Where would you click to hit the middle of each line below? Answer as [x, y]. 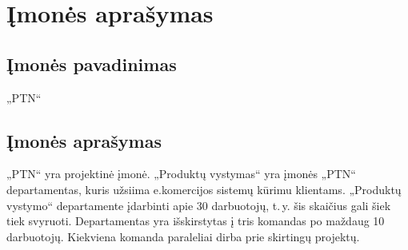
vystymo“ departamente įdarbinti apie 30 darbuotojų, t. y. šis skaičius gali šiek [199, 205]
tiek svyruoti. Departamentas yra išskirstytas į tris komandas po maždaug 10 [196, 221]
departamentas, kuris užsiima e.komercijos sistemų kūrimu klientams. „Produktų [204, 189]
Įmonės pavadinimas [92, 63]
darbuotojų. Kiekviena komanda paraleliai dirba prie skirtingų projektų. [183, 236]
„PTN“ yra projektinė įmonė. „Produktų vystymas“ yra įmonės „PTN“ [181, 174]
